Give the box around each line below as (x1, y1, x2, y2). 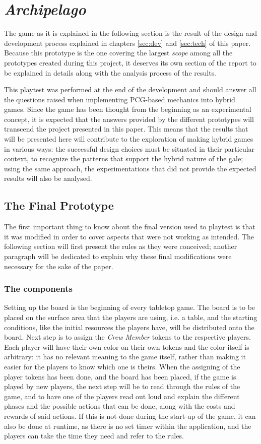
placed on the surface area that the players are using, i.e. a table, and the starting (4, 312, 257, 323)
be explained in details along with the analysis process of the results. (4, 67, 217, 78)
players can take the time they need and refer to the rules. (4, 430, 184, 441)
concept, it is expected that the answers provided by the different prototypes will (4, 113, 254, 124)
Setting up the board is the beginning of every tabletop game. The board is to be (4, 302, 255, 312)
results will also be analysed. (4, 173, 92, 183)
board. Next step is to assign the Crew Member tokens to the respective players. (4, 332, 251, 342)
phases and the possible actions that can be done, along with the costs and (4, 401, 235, 411)
